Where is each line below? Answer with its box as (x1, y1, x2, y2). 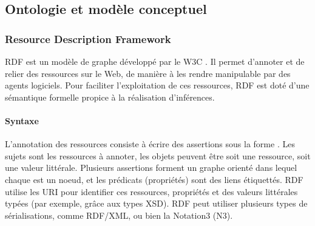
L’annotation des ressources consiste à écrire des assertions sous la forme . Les (5, 138, 295, 150)
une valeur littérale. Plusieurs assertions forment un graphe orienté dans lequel (5, 161, 297, 174)
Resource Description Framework (5, 31, 171, 46)
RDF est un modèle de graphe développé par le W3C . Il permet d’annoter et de (5, 55, 305, 67)
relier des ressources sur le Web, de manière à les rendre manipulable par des (5, 67, 291, 79)
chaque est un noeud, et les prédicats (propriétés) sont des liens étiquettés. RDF (5, 173, 303, 185)
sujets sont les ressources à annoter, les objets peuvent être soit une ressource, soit (5, 149, 311, 162)
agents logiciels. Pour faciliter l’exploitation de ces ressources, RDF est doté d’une (5, 79, 310, 91)
